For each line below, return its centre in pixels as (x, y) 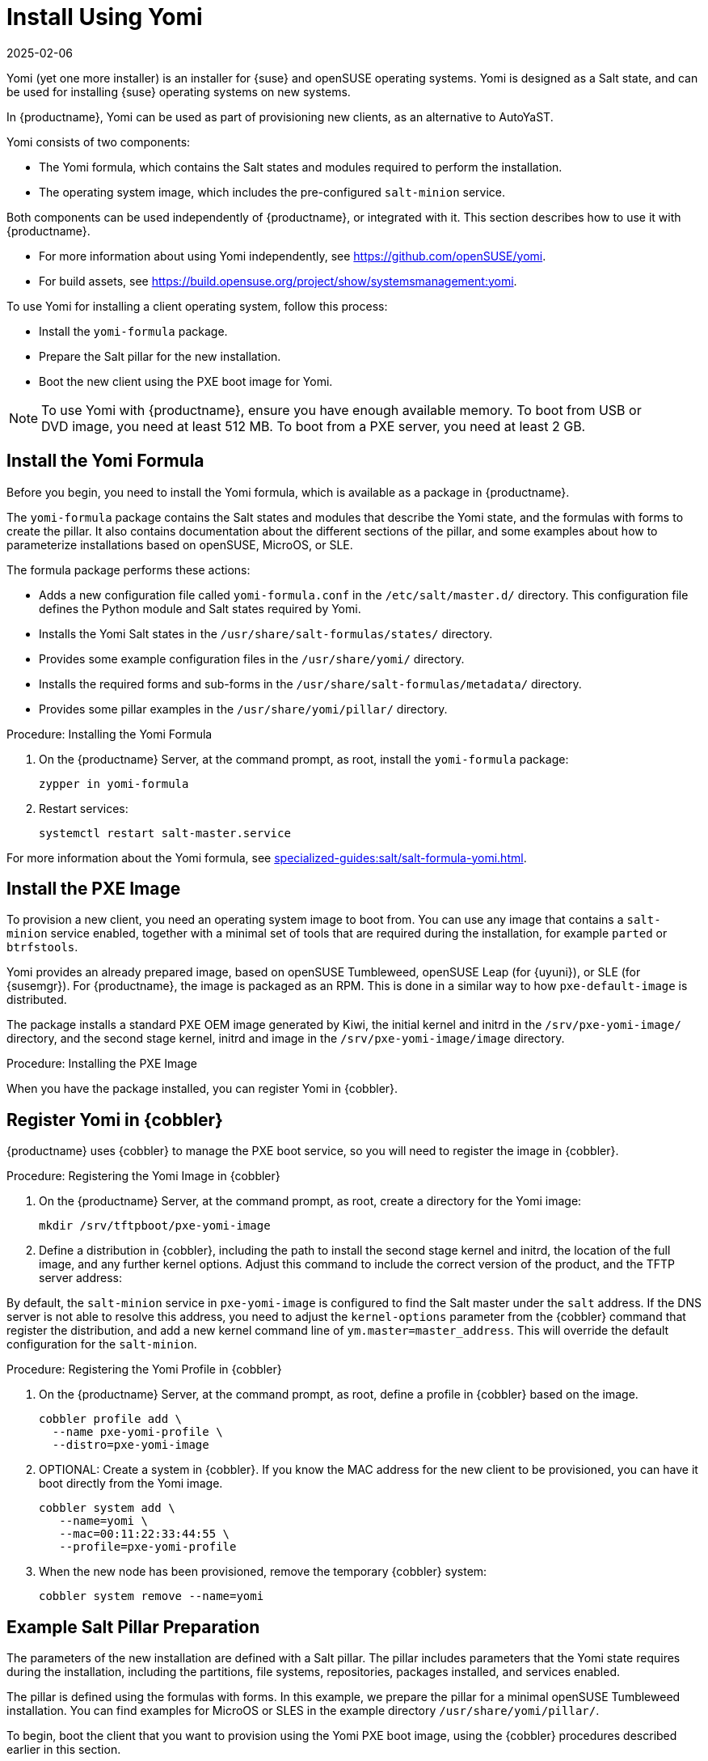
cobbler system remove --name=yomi (152, 1596)
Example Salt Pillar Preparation (133, 1627)
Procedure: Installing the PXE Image (102, 1064)
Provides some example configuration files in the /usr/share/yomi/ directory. (252, 658)
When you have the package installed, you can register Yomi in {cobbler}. (202, 1089)
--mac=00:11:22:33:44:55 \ (145, 1534)
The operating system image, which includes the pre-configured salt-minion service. (272, 192)
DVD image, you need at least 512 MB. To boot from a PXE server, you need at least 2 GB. (314, 426)
